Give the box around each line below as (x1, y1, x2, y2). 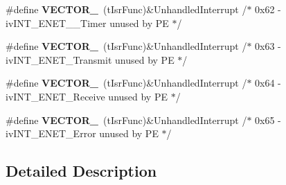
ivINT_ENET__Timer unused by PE (6, 15, 169, 30)
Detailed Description (6, 160, 157, 182)
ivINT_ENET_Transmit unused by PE (6, 52, 175, 67)
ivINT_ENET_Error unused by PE (6, 126, 159, 141)
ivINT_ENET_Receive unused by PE (6, 89, 168, 103)
